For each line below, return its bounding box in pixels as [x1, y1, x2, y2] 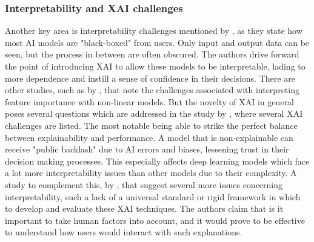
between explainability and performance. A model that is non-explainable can [5, 131, 293, 143]
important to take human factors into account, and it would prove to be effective [5, 214, 305, 226]
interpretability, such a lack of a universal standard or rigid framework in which [5, 190, 301, 203]
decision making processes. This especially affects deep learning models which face [5, 154, 310, 167]
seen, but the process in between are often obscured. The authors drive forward [5, 48, 299, 60]
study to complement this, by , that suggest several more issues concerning [5, 178, 283, 191]
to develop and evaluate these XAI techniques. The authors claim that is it [5, 202, 284, 215]
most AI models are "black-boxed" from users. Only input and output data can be [5, 36, 310, 48]
